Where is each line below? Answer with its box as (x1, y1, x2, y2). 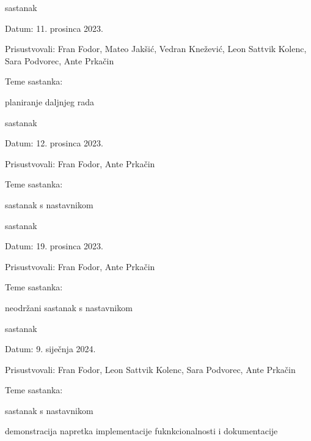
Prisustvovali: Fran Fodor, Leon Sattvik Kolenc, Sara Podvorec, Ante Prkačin (5, 363, 296, 375)
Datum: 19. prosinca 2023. (5, 239, 103, 252)
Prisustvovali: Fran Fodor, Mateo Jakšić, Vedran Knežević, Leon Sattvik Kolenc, (5, 42, 307, 55)
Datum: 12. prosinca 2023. (5, 137, 103, 149)
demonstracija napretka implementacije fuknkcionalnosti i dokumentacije (5, 424, 278, 437)
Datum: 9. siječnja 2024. (5, 342, 96, 355)
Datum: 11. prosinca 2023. (5, 21, 103, 34)
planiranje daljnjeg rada (5, 95, 94, 108)
